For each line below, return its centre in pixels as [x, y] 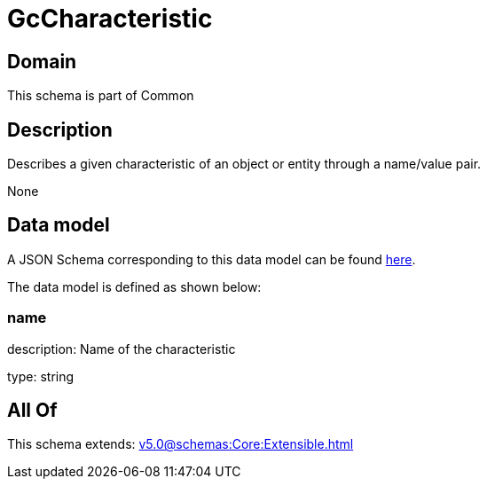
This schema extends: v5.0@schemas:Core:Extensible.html [181, 444]
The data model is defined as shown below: [134, 286]
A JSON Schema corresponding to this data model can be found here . [212, 259]
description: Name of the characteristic [122, 349]
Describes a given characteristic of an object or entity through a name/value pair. [244, 164]
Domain [42, 61]
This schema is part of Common [101, 96]
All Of [32, 411]
